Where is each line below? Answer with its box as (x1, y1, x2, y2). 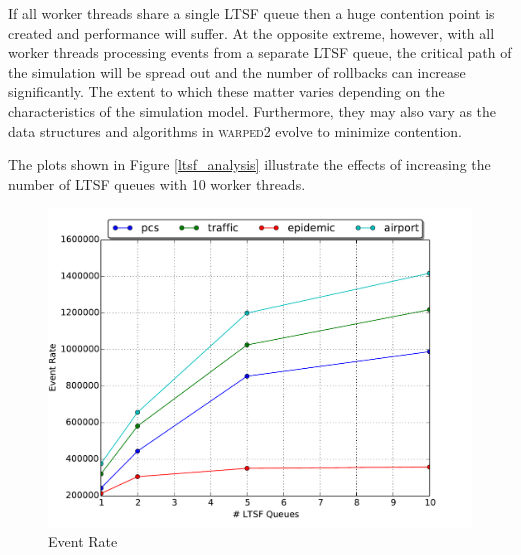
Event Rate (48, 531, 118, 552)
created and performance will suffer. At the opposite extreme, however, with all (8, 22, 495, 43)
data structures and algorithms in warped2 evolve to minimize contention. (8, 120, 462, 141)
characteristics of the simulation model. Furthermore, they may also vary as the (8, 100, 497, 121)
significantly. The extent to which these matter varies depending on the (8, 81, 445, 102)
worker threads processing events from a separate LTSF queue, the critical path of (8, 42, 512, 63)
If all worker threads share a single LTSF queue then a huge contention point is (8, 3, 495, 23)
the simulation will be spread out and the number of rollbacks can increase (8, 61, 466, 82)
